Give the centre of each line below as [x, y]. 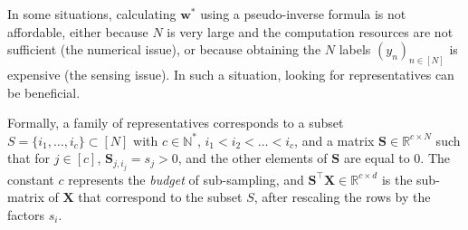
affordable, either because [78, 31]
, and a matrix [334, 140]
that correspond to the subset [160, 197]
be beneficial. [44, 92]
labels [355, 49]
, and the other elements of [253, 158]
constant [31, 179]
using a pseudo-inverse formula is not [303, 14]
